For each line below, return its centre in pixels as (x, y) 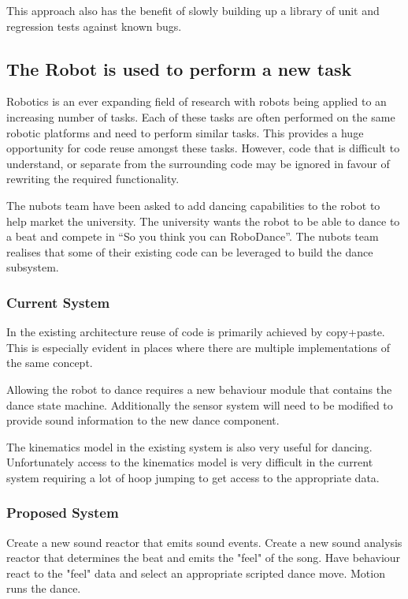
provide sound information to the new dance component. (143, 420)
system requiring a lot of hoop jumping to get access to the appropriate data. (193, 477)
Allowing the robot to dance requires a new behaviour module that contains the (199, 389)
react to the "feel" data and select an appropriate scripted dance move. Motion (196, 573)
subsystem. (33, 267)
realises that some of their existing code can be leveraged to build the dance (190, 251)
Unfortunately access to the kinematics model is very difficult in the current (190, 462)
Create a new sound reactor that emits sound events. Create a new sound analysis (204, 542)
